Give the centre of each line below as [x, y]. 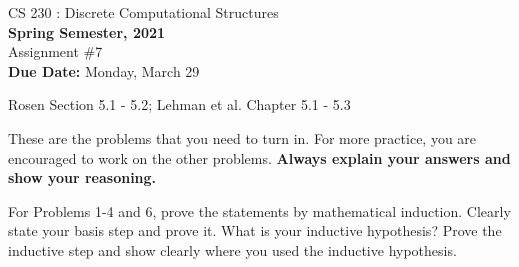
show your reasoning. [82, 177]
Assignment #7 [55, 51]
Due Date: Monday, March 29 [104, 70]
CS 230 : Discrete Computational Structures [143, 12]
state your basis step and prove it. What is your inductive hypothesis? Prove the [255, 230]
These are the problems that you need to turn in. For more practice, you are [242, 137]
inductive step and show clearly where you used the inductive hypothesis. [232, 249]
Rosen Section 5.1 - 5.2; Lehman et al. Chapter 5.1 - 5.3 [179, 104]
